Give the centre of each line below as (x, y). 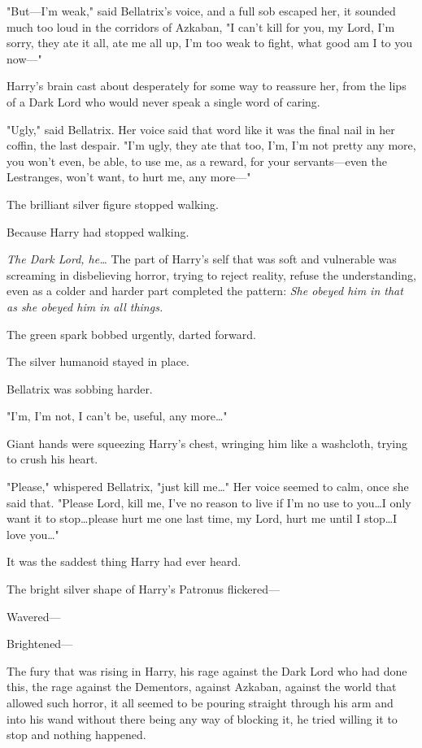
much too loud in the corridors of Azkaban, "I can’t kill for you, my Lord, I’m (201, 26)
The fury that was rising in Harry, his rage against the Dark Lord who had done (207, 670)
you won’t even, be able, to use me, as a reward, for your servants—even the (197, 161)
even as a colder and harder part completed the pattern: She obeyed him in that (205, 291)
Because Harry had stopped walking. (98, 231)
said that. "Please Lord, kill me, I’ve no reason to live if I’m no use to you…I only (209, 502)
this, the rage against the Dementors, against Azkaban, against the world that (202, 687)
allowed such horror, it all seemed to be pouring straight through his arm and (200, 702)
